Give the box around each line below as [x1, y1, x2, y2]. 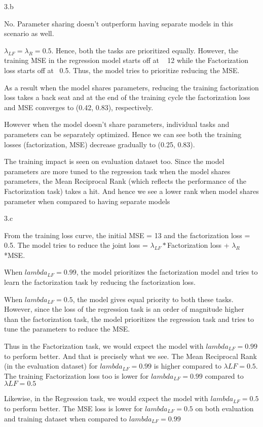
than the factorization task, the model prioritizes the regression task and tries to [4, 313, 254, 324]
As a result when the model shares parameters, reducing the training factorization [4, 82, 259, 92]
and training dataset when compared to [4, 413, 127, 423]
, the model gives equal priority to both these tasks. [72, 293, 234, 304]
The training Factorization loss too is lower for [4, 370, 149, 381]
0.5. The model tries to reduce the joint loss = [4, 240, 148, 250]
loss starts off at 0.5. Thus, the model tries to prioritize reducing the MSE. [4, 64, 240, 75]
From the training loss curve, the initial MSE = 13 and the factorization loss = [4, 229, 250, 240]
